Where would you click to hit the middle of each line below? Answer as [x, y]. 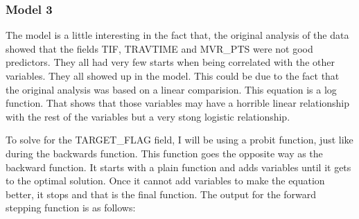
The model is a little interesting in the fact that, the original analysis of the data [177, 35]
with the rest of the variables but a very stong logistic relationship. [148, 116]
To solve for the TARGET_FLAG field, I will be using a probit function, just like [179, 140]
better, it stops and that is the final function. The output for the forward [161, 194]
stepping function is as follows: [71, 208]
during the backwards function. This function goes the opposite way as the [164, 153]
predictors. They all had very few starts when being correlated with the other [170, 62]
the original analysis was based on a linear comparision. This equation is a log [171, 89]
